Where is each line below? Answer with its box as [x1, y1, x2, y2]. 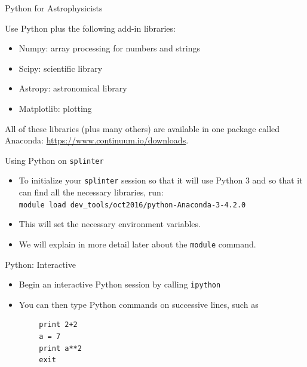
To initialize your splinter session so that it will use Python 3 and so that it [19, 174, 303, 186]
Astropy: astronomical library [19, 82, 127, 94]
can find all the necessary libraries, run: [19, 186, 164, 198]
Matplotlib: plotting [19, 102, 92, 114]
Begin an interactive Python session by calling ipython [19, 278, 221, 290]
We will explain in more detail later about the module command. [19, 237, 256, 250]
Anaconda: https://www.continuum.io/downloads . [5, 134, 189, 146]
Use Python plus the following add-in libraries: [5, 22, 176, 34]
